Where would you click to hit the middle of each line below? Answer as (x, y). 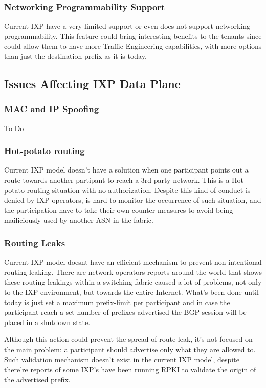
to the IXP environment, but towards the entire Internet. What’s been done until (131, 292)
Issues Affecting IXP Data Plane (92, 83)
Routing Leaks (35, 242)
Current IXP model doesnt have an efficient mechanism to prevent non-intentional (133, 262)
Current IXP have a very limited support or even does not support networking (127, 26)
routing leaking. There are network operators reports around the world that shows (133, 272)
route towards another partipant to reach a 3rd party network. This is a (117, 180)
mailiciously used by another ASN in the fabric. (79, 220)
